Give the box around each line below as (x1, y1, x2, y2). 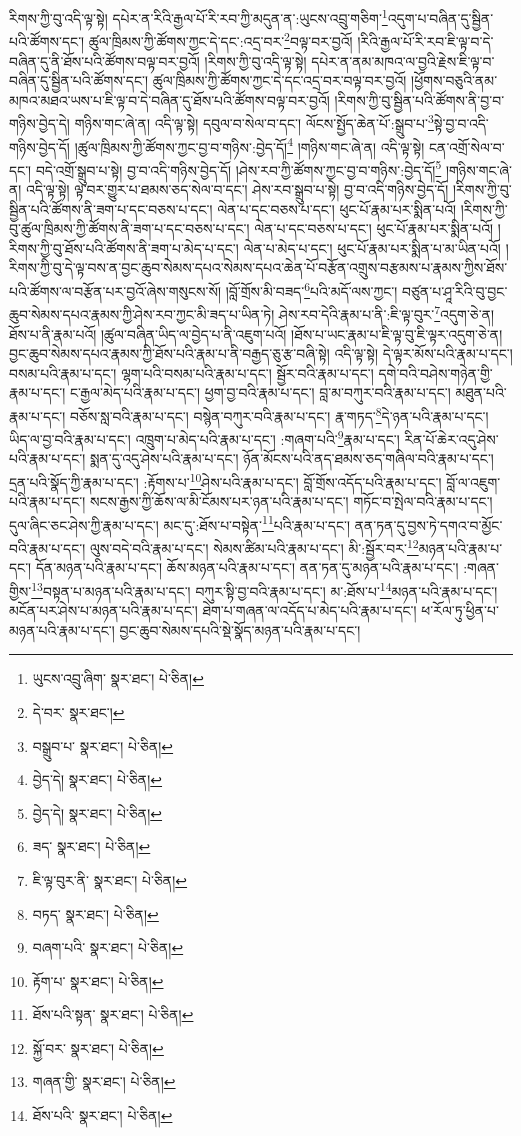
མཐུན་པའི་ (455, 382, 507, 403)
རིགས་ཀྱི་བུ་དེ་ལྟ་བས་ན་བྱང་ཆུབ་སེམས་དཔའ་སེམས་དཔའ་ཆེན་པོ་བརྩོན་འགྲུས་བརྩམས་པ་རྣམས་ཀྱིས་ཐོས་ (9, 257, 508, 278)
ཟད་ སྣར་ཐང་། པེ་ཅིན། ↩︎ (32, 836, 151, 857)
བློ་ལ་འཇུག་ (446, 471, 501, 492)
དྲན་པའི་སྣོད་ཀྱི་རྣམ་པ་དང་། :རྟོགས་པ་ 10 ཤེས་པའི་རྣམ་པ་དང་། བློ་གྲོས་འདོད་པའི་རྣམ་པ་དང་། (9, 468, 442, 492)
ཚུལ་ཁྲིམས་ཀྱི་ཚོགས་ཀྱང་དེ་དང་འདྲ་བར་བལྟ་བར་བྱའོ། (152, 70, 407, 91)
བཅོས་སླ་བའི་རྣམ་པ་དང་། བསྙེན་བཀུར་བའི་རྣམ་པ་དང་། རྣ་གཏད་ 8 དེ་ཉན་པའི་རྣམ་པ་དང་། (69, 402, 489, 426)
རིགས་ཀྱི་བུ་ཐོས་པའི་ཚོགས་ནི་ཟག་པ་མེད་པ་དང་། (9, 237, 239, 258)
